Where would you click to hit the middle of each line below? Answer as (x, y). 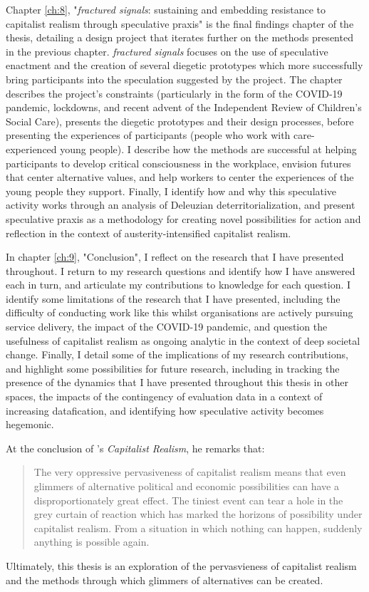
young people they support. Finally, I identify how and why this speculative (171, 191)
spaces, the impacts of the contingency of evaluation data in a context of (164, 396)
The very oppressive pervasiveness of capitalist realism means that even (190, 472)
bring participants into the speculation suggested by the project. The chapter (174, 79)
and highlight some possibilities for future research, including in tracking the (173, 368)
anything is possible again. (92, 542)
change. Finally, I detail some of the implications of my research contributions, (177, 354)
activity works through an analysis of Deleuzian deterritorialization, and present (181, 205)
